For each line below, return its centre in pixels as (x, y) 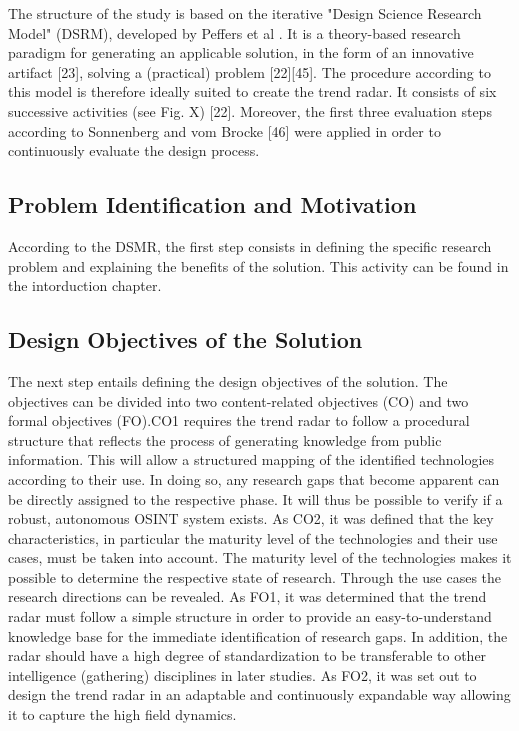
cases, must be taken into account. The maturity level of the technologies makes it (260, 557)
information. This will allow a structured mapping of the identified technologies (251, 459)
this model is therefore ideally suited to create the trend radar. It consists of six (252, 91)
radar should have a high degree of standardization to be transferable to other (247, 655)
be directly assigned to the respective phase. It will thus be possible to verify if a (255, 498)
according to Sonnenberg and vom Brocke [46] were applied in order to (224, 130)
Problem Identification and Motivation (212, 204)
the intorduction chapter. (85, 285)
